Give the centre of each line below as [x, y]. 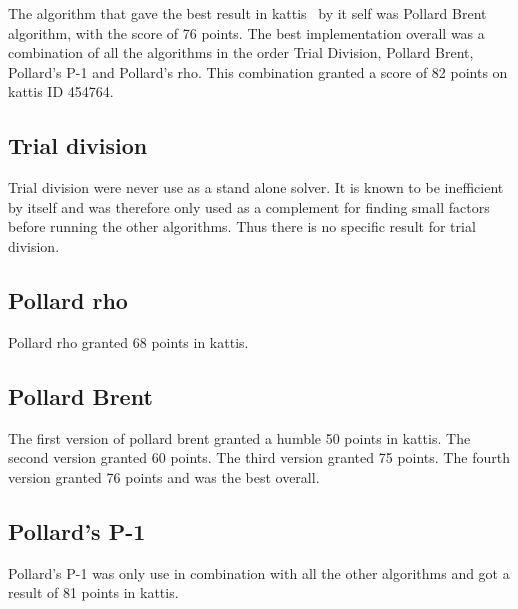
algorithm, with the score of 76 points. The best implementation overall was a [246, 32]
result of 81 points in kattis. [93, 592]
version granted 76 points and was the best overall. [164, 476]
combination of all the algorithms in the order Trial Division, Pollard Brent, [241, 52]
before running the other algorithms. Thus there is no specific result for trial [242, 226]
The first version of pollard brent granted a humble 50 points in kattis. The [239, 437]
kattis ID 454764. [61, 91]
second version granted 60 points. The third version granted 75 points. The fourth [259, 457]
